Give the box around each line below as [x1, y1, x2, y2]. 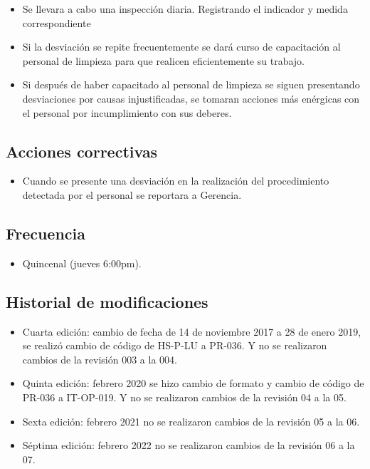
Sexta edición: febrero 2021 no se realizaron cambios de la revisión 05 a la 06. [22, 413, 360, 428]
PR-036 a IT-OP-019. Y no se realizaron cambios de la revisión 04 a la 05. [22, 389, 347, 404]
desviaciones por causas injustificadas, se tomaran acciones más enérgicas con [22, 91, 360, 105]
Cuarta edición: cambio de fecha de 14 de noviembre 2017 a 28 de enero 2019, [22, 324, 361, 339]
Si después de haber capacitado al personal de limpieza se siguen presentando [22, 77, 360, 92]
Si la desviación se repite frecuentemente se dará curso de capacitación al [22, 39, 341, 54]
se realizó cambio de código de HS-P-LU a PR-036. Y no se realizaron [22, 338, 327, 353]
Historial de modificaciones [6, 290, 208, 312]
